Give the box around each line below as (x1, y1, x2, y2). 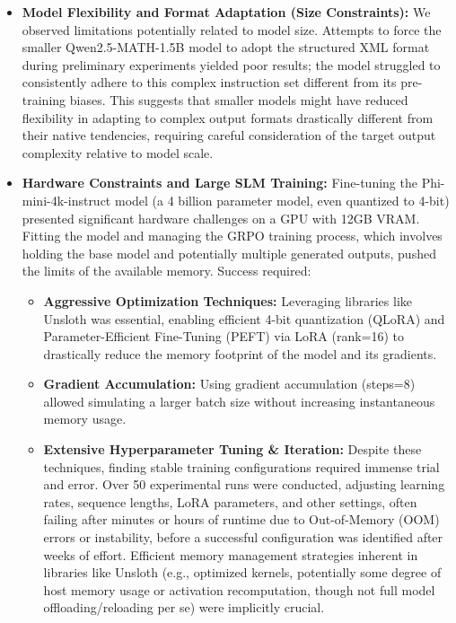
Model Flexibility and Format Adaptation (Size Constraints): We (22, 3, 431, 21)
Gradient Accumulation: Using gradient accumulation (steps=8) (43, 374, 416, 393)
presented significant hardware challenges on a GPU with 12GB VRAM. (22, 208, 420, 227)
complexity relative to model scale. (22, 143, 214, 162)
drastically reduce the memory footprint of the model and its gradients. (43, 344, 437, 363)
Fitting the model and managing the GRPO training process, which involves (22, 226, 443, 245)
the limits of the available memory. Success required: (22, 261, 311, 280)
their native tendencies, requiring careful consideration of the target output (22, 126, 436, 145)
